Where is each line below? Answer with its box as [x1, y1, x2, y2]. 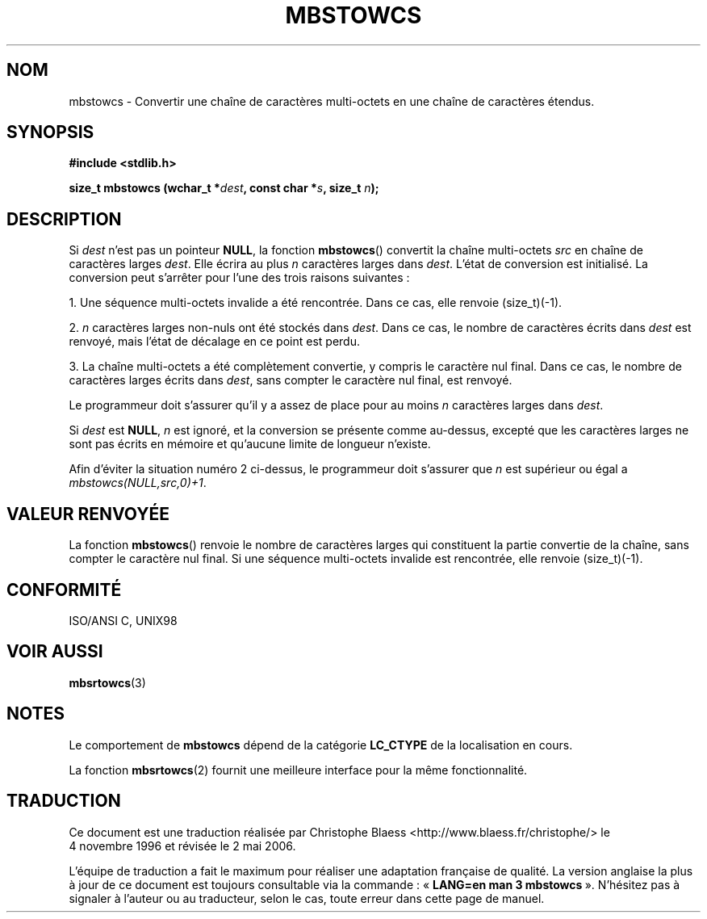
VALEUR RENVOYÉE [6, 503, 169, 524]
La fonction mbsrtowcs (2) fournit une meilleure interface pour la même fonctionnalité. [69, 762, 528, 777]
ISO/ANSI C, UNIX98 [69, 613, 178, 627]
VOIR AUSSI [6, 641, 103, 662]
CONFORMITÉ [6, 579, 122, 600]
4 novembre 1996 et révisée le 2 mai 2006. [69, 838, 296, 853]
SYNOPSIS [6, 122, 94, 143]
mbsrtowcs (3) [69, 675, 146, 690]
